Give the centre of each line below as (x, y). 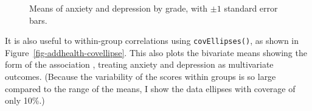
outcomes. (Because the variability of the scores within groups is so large (140, 77)
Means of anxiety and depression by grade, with (119, 8)
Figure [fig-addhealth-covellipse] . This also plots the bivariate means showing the (156, 52)
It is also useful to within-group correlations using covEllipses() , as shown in (152, 41)
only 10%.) (25, 100)
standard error (251, 8)
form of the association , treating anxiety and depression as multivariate (139, 64)
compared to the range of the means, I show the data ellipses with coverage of (150, 88)
